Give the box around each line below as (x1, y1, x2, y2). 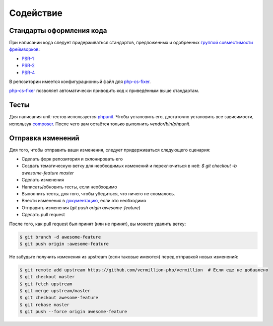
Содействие (9, 7, 63, 18)
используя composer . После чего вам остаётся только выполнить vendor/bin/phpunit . (9, 121, 191, 127)
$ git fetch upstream (19, 281, 72, 287)
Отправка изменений (9, 134, 79, 142)
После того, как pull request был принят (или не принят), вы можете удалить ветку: (9, 221, 186, 227)
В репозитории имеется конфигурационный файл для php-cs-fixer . (9, 79, 151, 84)
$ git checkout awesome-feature (19, 295, 99, 301)
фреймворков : (9, 46, 40, 52)
